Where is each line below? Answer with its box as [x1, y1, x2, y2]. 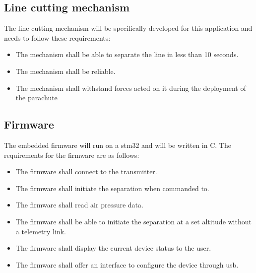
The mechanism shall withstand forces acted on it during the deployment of [15, 82, 246, 93]
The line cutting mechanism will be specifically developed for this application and [4, 23, 253, 33]
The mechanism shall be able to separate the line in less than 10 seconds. [15, 49, 239, 60]
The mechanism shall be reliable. [15, 66, 116, 76]
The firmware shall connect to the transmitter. [15, 166, 157, 177]
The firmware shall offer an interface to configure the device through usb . [15, 259, 239, 270]
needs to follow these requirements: [4, 32, 111, 43]
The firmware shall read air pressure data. [15, 200, 143, 210]
